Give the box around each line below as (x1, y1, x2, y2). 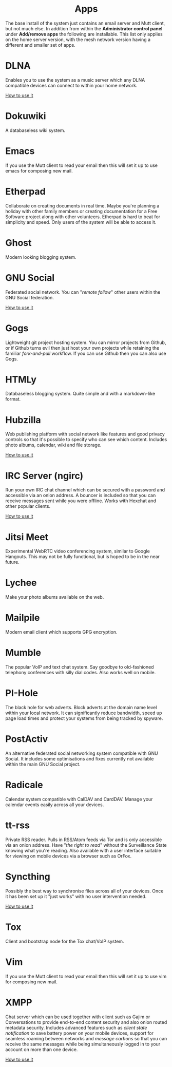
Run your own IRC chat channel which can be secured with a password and (5, 487, 165, 493)
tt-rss (5, 820, 30, 831)
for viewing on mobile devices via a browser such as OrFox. (5, 853, 132, 859)
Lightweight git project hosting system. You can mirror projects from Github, (5, 339, 166, 346)
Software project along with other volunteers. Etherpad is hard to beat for (5, 214, 161, 220)
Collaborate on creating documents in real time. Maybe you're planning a (5, 202, 160, 208)
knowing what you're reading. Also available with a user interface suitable (5, 847, 162, 853)
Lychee (5, 577, 37, 588)
